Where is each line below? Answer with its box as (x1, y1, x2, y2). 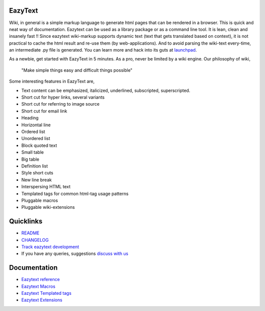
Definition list (21, 163, 48, 169)
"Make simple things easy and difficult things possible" (21, 67, 132, 73)
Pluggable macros (21, 197, 58, 203)
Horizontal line (21, 122, 51, 128)
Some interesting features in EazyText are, (9, 79, 95, 85)
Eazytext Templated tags (21, 290, 72, 296)
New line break (21, 177, 52, 183)
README (21, 230, 40, 236)
